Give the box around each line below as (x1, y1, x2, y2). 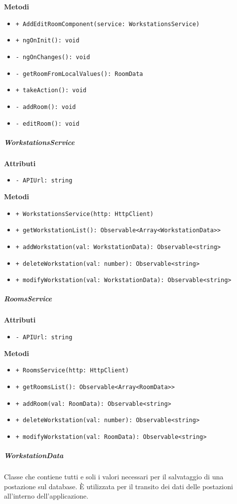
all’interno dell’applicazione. (4, 491, 88, 501)
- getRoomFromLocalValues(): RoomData (15, 70, 143, 77)
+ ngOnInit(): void (15, 37, 79, 44)
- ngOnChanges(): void (15, 53, 90, 61)
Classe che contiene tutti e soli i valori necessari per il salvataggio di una (4, 471, 224, 482)
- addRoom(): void (15, 103, 76, 110)
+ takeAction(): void (15, 87, 86, 94)
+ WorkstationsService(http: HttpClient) (15, 210, 154, 217)
